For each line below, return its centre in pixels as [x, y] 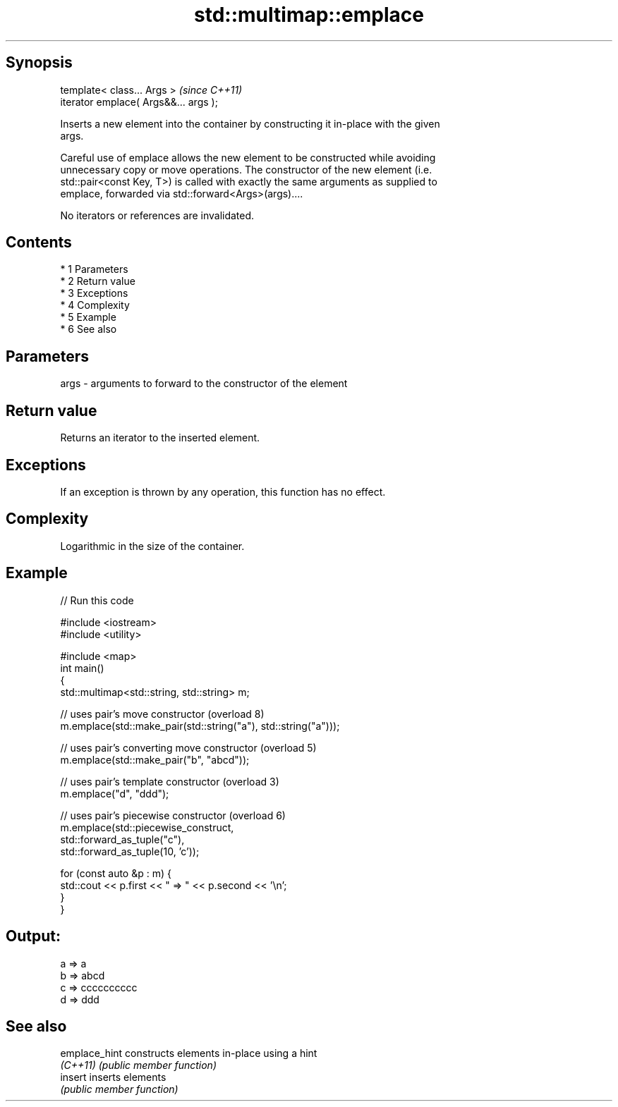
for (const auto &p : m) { [116, 873]
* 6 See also [89, 329]
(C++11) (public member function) [138, 1065]
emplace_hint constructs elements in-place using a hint [189, 1053]
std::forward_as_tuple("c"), [122, 839]
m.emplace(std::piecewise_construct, [147, 827]
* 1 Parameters [94, 269]
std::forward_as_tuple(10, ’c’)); [130, 851]
